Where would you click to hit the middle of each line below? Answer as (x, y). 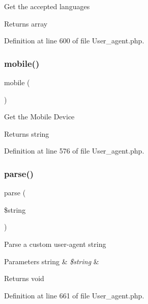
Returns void (24, 278)
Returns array (26, 23)
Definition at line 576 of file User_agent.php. (74, 151)
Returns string (27, 133)
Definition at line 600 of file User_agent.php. (74, 41)
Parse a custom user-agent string (55, 244)
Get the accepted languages (47, 6)
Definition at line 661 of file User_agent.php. (74, 295)
